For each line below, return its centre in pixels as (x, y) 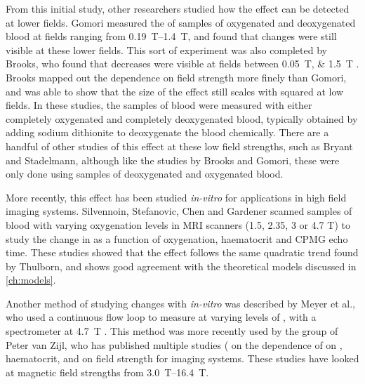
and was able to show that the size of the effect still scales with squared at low (175, 91)
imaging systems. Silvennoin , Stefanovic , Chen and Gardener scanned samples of (179, 211)
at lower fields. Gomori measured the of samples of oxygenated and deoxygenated (181, 22)
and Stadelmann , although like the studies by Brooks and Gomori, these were (173, 160)
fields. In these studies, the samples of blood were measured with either (159, 105)
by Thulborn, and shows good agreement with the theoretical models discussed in (181, 266)
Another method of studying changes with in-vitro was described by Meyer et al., (181, 303)
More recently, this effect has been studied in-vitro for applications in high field (176, 197)
